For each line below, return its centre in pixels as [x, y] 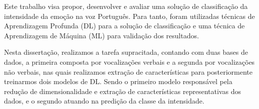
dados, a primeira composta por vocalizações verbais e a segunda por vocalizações [129, 61]
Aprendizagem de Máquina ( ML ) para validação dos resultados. [101, 35]
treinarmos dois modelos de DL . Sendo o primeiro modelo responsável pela [118, 81]
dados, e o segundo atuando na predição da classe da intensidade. [104, 101]
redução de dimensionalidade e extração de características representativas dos [122, 91]
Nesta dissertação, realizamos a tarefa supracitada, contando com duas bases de [126, 52]
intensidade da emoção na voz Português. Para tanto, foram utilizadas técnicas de [129, 16]
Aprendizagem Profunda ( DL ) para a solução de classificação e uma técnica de [124, 26]
